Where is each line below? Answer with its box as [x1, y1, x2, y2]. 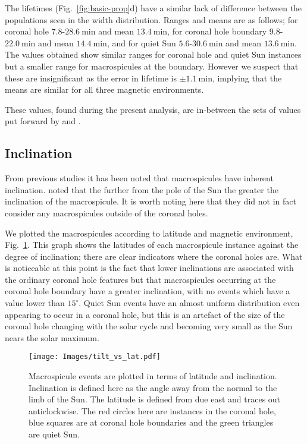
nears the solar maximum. [5, 331, 99, 344]
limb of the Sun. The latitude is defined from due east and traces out [29, 393, 281, 405]
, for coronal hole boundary [167, 25, 267, 37]
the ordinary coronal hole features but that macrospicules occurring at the [5, 273, 276, 285]
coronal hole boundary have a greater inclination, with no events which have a [5, 285, 290, 297]
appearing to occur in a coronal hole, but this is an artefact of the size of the [5, 308, 285, 320]
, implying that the [212, 71, 282, 84]
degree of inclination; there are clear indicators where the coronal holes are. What [5, 250, 303, 262]
